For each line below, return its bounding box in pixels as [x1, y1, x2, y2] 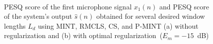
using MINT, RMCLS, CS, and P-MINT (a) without [38, 20, 199, 31]
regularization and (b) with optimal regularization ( [4, 30, 163, 41]
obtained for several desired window [96, 11, 205, 21]
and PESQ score [159, 1, 209, 11]
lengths [4, 20, 26, 31]
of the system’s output [4, 11, 72, 21]
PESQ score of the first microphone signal [4, 1, 132, 11]
